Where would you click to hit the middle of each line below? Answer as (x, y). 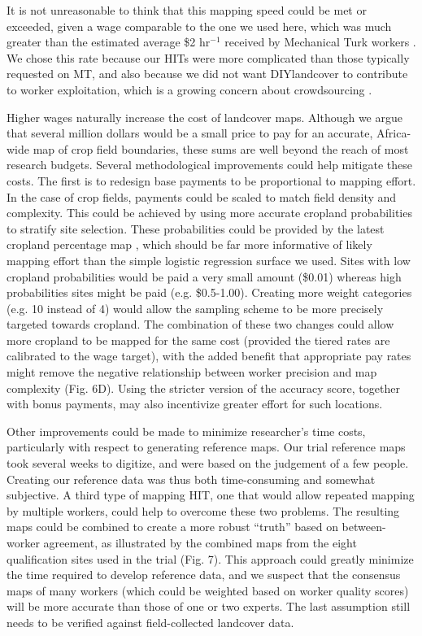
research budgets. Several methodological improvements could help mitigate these (209, 165)
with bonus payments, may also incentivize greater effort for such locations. (195, 404)
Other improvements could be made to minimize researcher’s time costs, (186, 431)
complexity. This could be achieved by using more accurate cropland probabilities (209, 213)
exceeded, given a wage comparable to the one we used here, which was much (199, 26)
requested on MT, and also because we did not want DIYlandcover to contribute (207, 74)
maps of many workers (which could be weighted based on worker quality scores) (208, 590)
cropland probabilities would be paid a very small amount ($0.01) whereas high (204, 276)
